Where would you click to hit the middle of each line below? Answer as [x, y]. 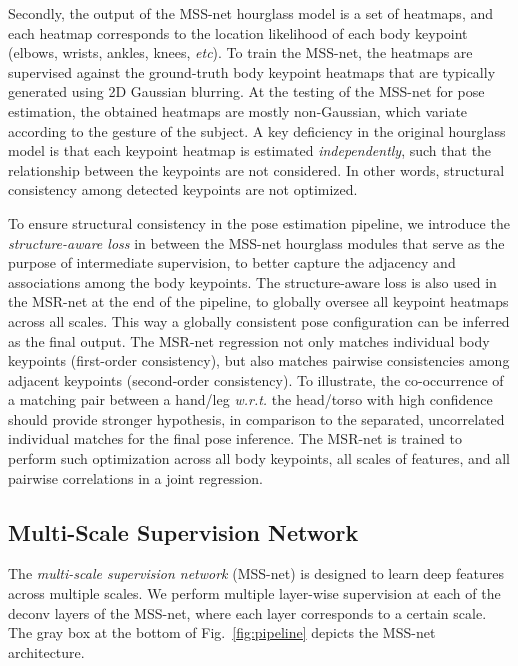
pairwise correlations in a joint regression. [135, 477]
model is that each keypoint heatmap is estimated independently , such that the [250, 150]
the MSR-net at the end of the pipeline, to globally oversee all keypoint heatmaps [258, 301]
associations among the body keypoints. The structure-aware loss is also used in [252, 281]
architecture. [46, 651]
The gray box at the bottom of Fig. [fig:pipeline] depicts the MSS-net [222, 632]
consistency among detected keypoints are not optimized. [183, 189]
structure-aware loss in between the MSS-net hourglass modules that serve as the [256, 242]
